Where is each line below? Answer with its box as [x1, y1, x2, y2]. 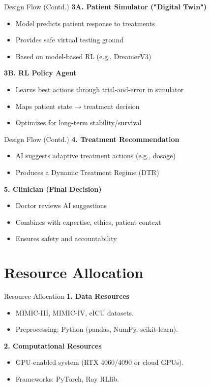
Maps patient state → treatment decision [15, 101, 140, 111]
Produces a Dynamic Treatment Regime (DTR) [15, 167, 159, 177]
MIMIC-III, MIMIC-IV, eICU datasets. [15, 307, 134, 317]
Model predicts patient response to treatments [15, 18, 155, 28]
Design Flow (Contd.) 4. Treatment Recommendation [4, 134, 180, 144]
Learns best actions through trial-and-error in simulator [15, 84, 184, 94]
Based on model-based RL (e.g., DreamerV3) [15, 51, 151, 61]
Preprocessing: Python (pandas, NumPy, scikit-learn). [15, 324, 178, 334]
